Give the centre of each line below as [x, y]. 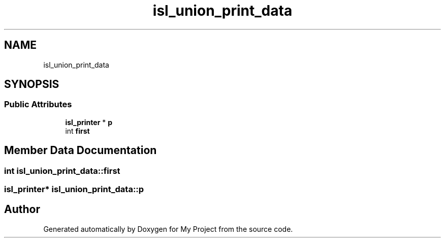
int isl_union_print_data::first [62, 171]
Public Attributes [38, 104]
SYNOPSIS [32, 84]
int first [77, 131]
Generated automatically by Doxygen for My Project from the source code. [168, 229]
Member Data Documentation [81, 150]
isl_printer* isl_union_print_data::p [74, 189]
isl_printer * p [89, 122]
